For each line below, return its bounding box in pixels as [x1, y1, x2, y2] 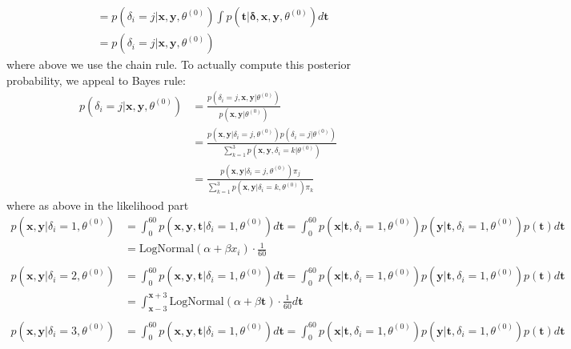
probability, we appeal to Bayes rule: [6, 71, 186, 88]
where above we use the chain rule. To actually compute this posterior [6, 56, 352, 73]
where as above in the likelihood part [6, 197, 189, 214]
